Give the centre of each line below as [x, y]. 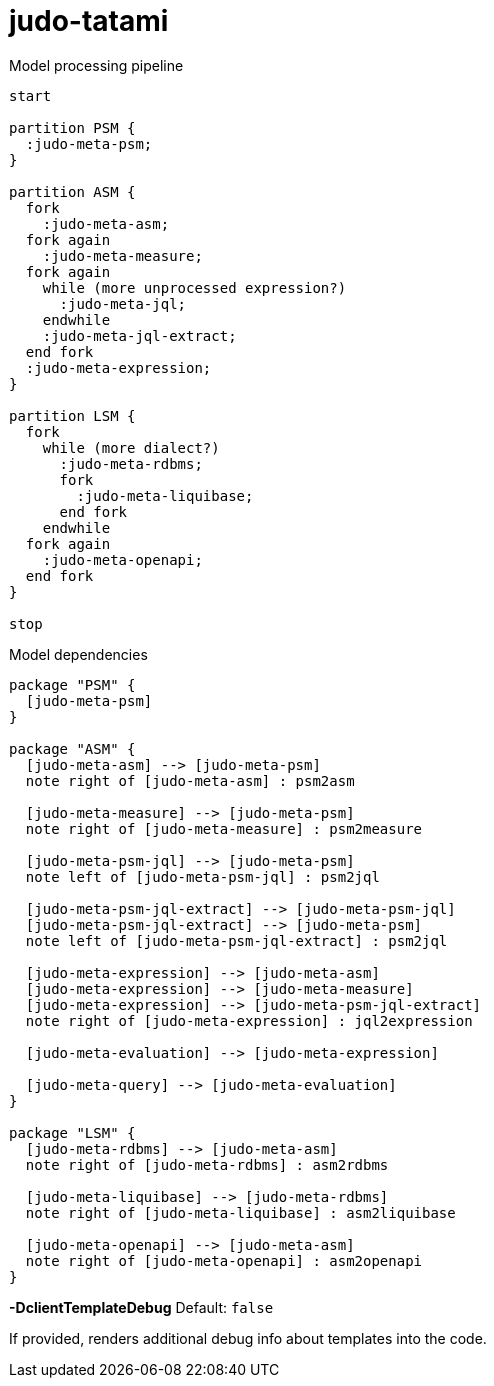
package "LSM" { [72, 1132]
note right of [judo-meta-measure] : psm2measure [224, 828]
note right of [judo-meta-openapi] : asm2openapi [224, 1260]
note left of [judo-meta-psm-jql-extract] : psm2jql [236, 940]
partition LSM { [72, 415]
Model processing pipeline [96, 65]
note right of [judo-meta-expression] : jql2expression [249, 1020]
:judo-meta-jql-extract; [139, 335]
